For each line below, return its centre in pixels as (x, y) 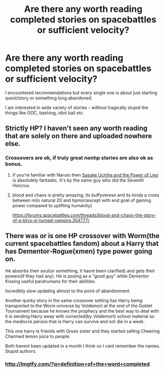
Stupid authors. (21, 351)
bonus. (14, 164)
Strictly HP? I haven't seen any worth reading (76, 128)
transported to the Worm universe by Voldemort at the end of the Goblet (79, 306)
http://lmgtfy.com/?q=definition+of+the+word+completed (78, 364)
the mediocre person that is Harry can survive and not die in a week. (75, 322)
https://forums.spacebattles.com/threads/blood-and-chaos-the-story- (84, 215)
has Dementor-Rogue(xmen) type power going (79, 252)
